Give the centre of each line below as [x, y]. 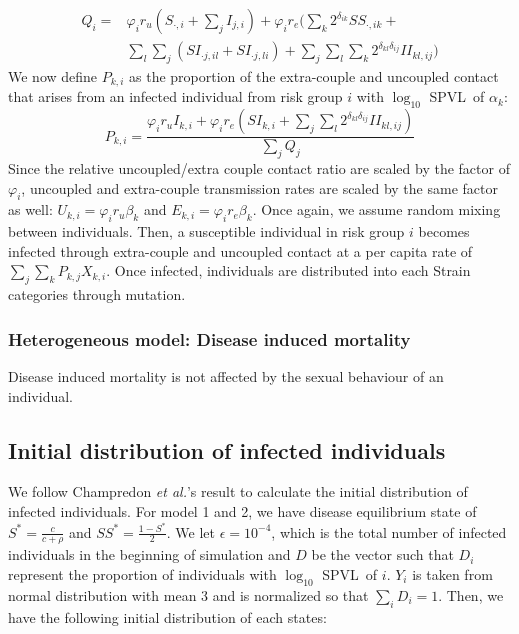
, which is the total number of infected [389, 531]
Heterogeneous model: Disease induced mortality [209, 338]
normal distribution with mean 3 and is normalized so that [188, 594]
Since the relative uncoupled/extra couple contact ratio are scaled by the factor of [259, 167]
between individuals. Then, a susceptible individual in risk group [206, 231]
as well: [30, 209]
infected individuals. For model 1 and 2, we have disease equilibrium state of [242, 510]
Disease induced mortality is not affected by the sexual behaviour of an [226, 375]
